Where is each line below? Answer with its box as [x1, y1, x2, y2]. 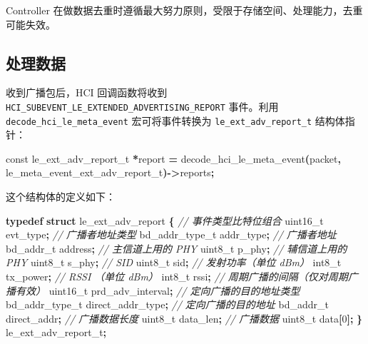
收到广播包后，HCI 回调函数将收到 [6, 85, 168, 100]
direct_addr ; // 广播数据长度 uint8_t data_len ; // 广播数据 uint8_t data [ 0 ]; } [6, 310, 363, 325]
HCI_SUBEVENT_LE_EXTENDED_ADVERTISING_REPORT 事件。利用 [6, 98, 279, 113]
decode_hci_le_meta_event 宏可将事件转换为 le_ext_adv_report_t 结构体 [6, 113, 345, 128]
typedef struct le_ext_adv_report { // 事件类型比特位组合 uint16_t [6, 213, 324, 228]
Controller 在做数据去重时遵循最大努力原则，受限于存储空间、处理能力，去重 [6, 3, 363, 17]
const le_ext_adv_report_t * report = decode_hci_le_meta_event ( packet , [6, 151, 341, 166]
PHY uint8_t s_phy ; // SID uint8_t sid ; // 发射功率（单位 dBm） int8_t [6, 255, 342, 270]
